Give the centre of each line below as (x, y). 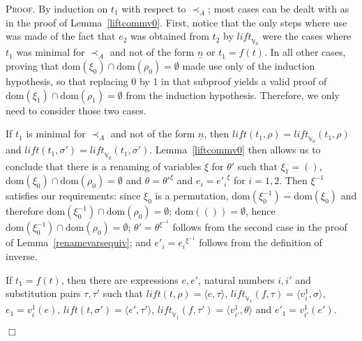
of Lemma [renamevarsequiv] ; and (78, 242)
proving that (32, 65)
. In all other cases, (305, 52)
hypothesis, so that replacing (67, 81)
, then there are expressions (120, 279)
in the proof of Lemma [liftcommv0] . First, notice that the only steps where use (176, 22)
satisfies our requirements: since (73, 196)
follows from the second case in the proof (260, 227)
